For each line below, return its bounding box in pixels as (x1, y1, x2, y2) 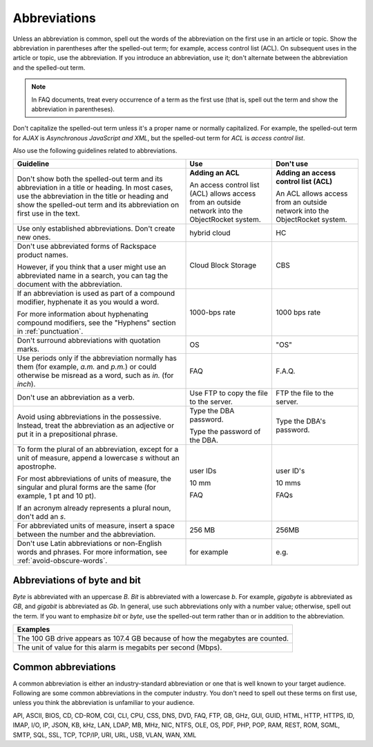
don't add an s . (17, 512, 66, 522)
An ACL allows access (275, 189, 348, 198)
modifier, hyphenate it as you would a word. (17, 297, 160, 307)
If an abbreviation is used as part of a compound (17, 289, 175, 299)
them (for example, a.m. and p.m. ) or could (17, 362, 157, 372)
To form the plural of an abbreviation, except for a (17, 444, 179, 454)
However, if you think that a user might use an (17, 263, 166, 272)
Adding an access (275, 168, 336, 178)
